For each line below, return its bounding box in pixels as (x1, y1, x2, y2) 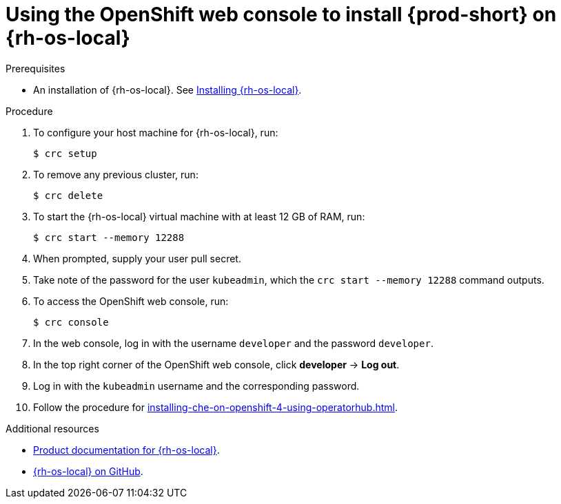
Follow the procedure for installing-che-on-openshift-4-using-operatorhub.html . (33, 401, 398, 413)
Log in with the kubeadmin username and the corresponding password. (33, 379, 360, 392)
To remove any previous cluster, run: (33, 168, 198, 180)
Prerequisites (6, 62, 65, 74)
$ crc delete (33, 189, 103, 201)
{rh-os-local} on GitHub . (33, 465, 143, 477)
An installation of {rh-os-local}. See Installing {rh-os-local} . (33, 83, 302, 96)
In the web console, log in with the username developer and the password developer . (33, 337, 433, 349)
